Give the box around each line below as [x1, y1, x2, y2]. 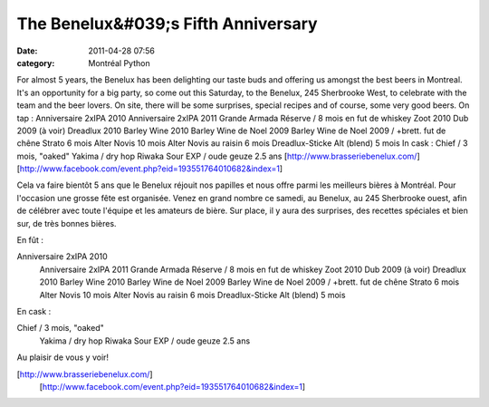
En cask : [16, 305, 52, 316]
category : [16, 57, 55, 68]
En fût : [16, 235, 44, 246]
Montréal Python [88, 57, 150, 68]
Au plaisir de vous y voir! [16, 352, 109, 363]
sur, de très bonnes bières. [16, 218, 117, 228]
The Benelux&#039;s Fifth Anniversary [16, 14, 318, 34]
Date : [16, 45, 38, 56]
